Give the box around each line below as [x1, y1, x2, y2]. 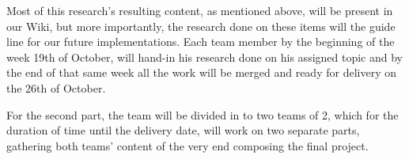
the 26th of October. [6, 79, 106, 96]
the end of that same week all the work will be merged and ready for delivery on [6, 64, 396, 81]
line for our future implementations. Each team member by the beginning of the [6, 33, 395, 50]
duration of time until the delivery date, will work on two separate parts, [6, 122, 360, 138]
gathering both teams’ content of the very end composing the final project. [6, 137, 369, 153]
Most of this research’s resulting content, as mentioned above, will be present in [6, 2, 393, 18]
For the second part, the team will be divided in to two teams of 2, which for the [6, 106, 399, 123]
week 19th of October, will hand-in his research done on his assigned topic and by [6, 48, 403, 65]
